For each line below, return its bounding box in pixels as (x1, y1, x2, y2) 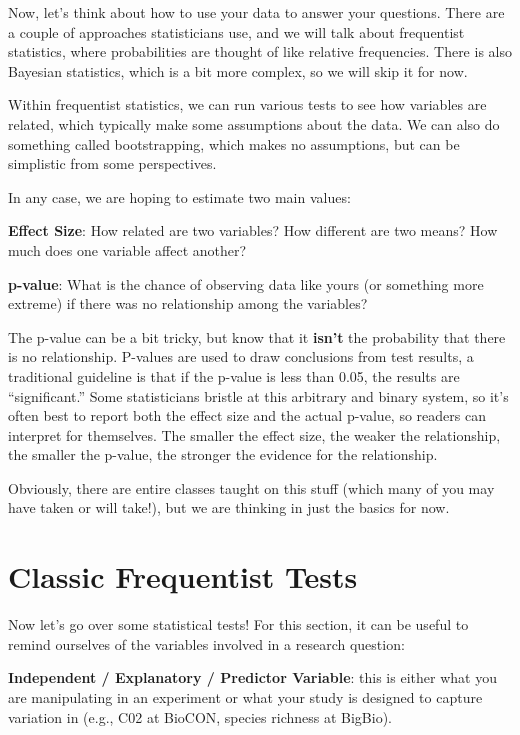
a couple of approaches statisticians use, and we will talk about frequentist (8, 21, 465, 42)
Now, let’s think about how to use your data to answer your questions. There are (8, 2, 505, 22)
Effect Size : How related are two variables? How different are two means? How (8, 220, 498, 241)
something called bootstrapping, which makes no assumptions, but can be (8, 133, 460, 154)
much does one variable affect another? (8, 239, 247, 260)
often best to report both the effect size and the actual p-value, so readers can (8, 405, 486, 426)
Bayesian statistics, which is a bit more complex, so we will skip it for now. (8, 60, 468, 81)
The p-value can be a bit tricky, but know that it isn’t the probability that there (8, 326, 506, 347)
